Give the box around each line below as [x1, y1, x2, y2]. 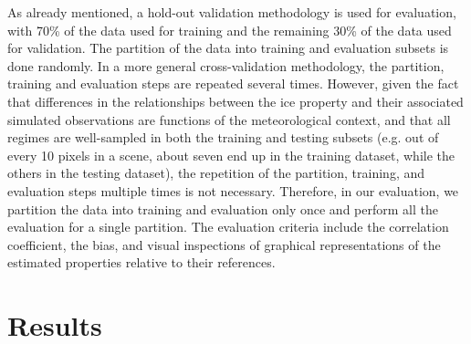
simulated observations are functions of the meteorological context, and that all [7, 109, 451, 129]
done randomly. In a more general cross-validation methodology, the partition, [7, 56, 445, 75]
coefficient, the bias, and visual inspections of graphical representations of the [7, 235, 441, 254]
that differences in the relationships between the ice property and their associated [7, 91, 464, 110]
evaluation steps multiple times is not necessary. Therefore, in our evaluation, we [7, 181, 459, 200]
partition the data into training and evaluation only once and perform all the [7, 199, 438, 218]
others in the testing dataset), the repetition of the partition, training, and [7, 163, 425, 182]
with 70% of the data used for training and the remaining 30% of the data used [7, 20, 452, 39]
